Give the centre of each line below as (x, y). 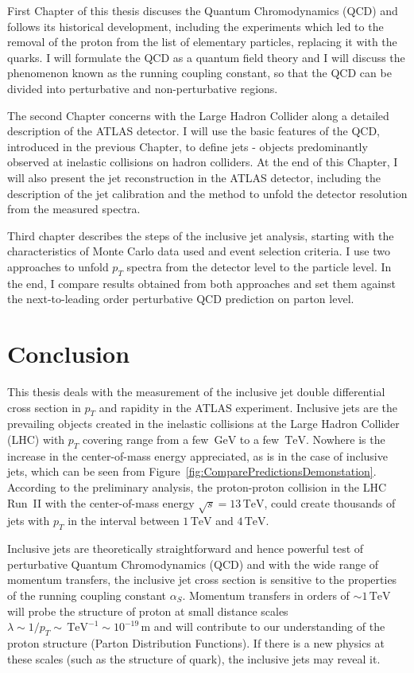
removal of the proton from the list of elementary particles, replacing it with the (202, 42)
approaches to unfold (58, 266)
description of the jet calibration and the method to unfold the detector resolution (207, 193)
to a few (259, 439)
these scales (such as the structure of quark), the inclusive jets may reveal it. (194, 658)
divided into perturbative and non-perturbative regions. (143, 88)
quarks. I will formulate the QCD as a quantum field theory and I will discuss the (206, 57)
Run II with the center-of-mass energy (101, 502)
